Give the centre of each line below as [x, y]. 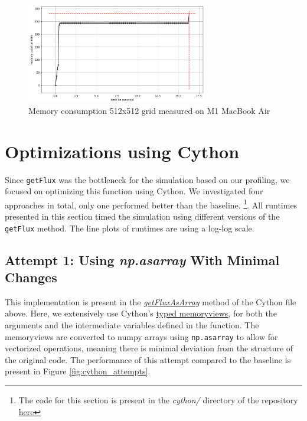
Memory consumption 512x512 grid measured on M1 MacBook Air [149, 110]
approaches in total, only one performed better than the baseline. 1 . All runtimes [151, 204]
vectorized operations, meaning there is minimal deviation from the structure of [149, 348]
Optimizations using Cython [122, 151]
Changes [31, 277]
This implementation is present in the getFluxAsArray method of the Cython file [151, 301]
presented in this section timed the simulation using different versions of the [142, 216]
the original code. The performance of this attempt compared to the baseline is [148, 359]
